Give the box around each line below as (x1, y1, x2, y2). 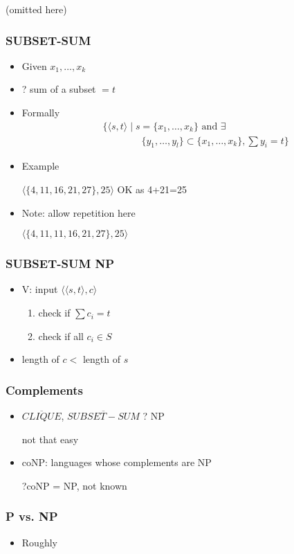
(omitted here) (6, 2, 67, 16)
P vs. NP (6, 508, 58, 525)
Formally (21, 105, 60, 119)
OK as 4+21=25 (117, 182, 187, 197)
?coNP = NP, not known (21, 478, 127, 492)
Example (21, 159, 59, 173)
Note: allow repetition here (21, 205, 136, 220)
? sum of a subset (21, 82, 96, 96)
